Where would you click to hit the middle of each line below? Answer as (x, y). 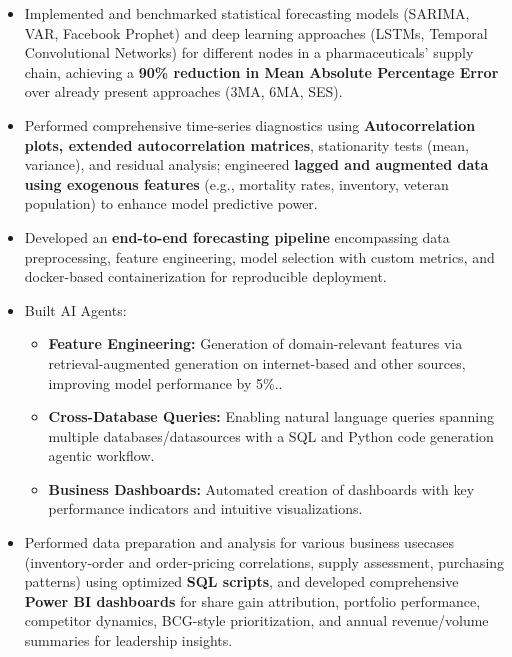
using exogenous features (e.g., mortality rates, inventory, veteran (236, 183)
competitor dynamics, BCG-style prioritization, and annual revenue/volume (256, 620)
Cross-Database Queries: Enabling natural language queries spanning (271, 416)
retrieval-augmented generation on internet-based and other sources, (257, 362)
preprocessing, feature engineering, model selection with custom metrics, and (259, 256)
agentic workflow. (101, 455)
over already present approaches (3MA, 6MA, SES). (183, 91)
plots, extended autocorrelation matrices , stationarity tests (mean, (246, 144)
